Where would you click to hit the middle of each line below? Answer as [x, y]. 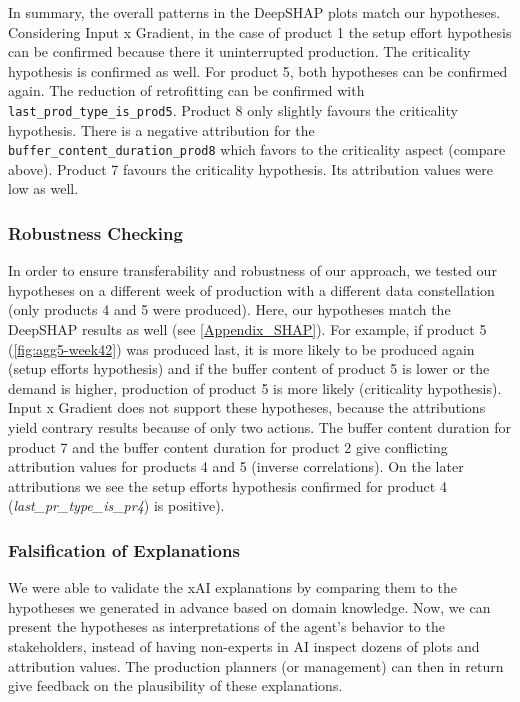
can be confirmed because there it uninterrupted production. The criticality [239, 51]
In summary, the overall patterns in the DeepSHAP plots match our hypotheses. [254, 12]
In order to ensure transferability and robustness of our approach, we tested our [252, 270]
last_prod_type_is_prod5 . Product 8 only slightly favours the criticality [233, 109]
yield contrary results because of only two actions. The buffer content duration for [259, 427]
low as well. [43, 188]
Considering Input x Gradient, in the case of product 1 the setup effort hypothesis [260, 31]
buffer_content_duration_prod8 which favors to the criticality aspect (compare [257, 149]
